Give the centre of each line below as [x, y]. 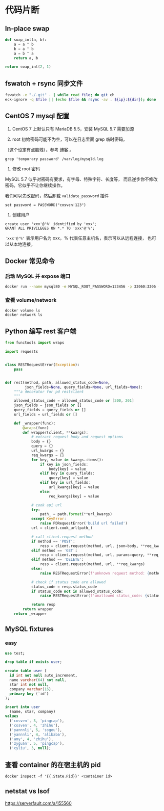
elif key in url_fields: [65, 483]
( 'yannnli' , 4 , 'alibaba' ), [38, 734]
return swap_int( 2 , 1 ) [28, 67]
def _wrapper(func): [35, 423]
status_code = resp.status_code [64, 587]
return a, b [26, 58]
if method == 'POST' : [53, 541]
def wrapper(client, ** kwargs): [56, 432]
